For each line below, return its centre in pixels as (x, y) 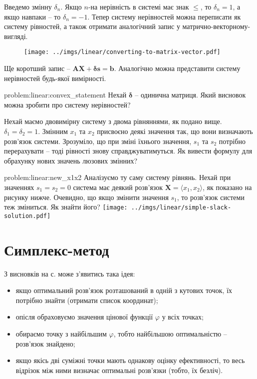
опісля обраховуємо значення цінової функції (84, 317)
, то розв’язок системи (211, 197)
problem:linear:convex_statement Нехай (65, 95)
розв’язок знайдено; (45, 343)
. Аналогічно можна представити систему (177, 68)
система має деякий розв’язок (118, 187)
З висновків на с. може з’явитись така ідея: (70, 273)
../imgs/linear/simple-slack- (181, 208)
